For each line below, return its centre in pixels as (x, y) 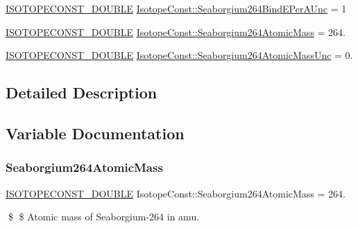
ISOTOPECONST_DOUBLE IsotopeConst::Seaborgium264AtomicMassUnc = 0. (179, 55)
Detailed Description (82, 93)
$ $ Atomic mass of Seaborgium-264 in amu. (104, 217)
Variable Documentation (95, 133)
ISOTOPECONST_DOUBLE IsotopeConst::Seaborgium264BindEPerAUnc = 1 (176, 8)
